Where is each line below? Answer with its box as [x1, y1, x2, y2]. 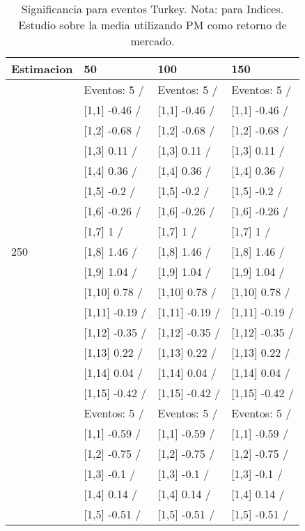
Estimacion [11, 61, 73, 77]
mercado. [130, 33, 175, 49]
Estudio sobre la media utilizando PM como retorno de [18, 17, 287, 33]
